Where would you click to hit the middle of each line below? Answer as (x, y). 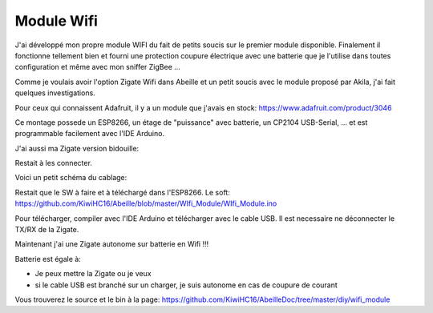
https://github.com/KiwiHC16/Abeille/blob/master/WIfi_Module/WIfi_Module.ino (146, 203)
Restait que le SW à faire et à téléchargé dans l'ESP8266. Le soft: (122, 192)
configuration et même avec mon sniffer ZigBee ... (97, 67)
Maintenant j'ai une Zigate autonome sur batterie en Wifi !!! (111, 244)
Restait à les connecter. (53, 163)
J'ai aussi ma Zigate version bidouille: (77, 148)
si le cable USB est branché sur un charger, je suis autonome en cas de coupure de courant (186, 285)
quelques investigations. (55, 93)
